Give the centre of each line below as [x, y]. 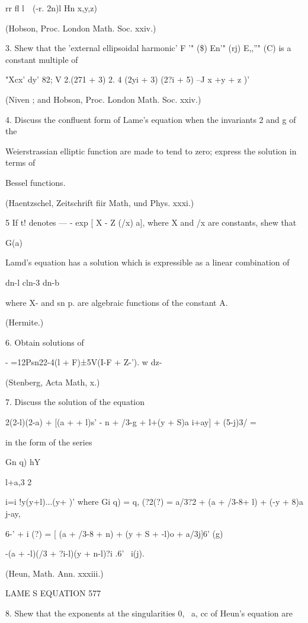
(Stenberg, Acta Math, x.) [53, 382]
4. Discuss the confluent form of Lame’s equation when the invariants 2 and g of [151, 119]
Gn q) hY [23, 462]
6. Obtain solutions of [45, 342]
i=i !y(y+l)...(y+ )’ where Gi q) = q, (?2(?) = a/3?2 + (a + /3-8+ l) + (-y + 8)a [154, 502]
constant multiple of [42, 59]
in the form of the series [49, 442]
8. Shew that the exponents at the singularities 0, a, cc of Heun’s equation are [149, 613]
